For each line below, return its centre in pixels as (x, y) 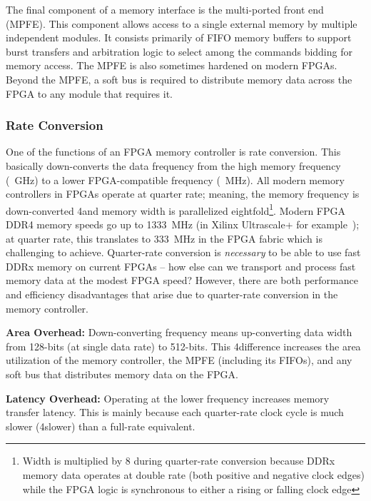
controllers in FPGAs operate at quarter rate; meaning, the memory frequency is (183, 194)
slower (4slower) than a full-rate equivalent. (101, 426)
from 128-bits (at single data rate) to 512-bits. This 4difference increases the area (183, 346)
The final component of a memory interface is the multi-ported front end (165, 9)
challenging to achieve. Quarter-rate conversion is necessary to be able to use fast (183, 252)
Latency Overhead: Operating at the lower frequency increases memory (168, 398)
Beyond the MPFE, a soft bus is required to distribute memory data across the (179, 79)
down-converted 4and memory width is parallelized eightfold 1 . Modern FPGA (176, 209)
